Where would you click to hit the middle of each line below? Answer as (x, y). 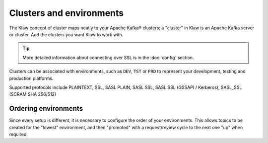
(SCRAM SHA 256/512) (33, 94)
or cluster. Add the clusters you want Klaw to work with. (66, 34)
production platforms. (31, 78)
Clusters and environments (67, 13)
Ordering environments (46, 108)
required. (19, 134)
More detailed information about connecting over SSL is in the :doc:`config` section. (108, 58)
